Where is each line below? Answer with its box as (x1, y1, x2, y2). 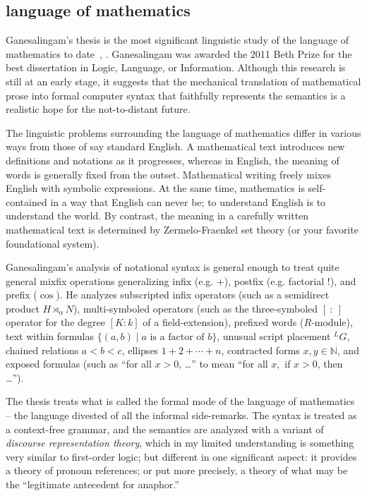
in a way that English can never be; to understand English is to (50, 194, 326, 209)
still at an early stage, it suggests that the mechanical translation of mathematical (6, 73, 361, 88)
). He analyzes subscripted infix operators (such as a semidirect (56, 287, 330, 302)
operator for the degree (6, 315, 105, 329)
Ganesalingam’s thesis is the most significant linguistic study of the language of (6, 32, 349, 47)
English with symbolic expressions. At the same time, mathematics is (6, 181, 305, 195)
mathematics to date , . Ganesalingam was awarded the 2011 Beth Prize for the (6, 46, 352, 61)
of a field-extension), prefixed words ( (143, 315, 304, 329)
